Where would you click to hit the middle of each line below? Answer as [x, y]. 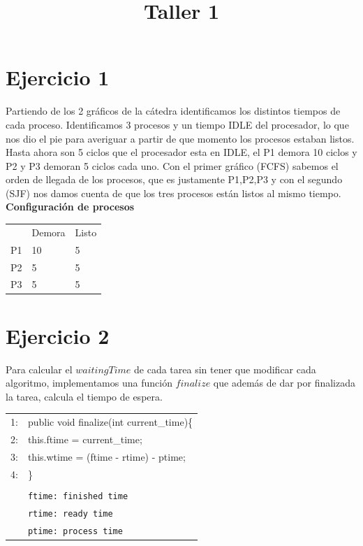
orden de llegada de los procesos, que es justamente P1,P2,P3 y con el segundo [174, 179]
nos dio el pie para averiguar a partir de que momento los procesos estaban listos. [180, 138]
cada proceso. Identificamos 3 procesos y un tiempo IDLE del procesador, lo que [177, 124]
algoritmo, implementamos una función [89, 383]
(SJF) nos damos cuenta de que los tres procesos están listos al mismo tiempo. [173, 193]
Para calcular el [39, 369]
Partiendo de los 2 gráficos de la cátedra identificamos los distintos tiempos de [173, 111]
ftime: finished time [78, 496]
